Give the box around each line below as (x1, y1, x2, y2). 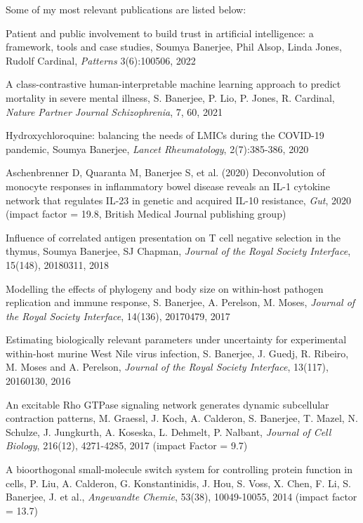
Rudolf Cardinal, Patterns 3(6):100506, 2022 (6, 53, 196, 67)
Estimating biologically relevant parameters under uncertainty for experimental (6, 332, 347, 347)
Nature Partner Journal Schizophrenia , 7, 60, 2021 (6, 104, 223, 119)
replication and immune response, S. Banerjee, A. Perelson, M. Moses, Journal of (6, 295, 355, 310)
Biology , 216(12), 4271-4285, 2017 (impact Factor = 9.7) (6, 438, 248, 453)
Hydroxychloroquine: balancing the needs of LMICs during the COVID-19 (6, 128, 324, 143)
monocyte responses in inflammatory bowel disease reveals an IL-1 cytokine (6, 178, 330, 193)
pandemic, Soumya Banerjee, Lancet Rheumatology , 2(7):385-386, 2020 (6, 141, 309, 156)
